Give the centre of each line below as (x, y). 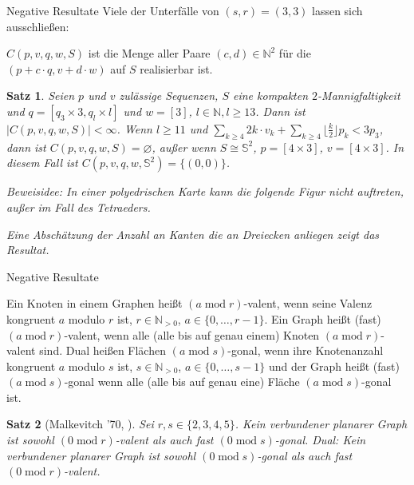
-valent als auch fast (164, 440)
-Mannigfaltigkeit (359, 95)
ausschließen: (38, 26)
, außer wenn (184, 147)
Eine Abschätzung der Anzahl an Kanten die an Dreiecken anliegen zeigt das (193, 234)
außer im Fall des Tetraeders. (79, 207)
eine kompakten (270, 95)
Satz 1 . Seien (41, 95)
